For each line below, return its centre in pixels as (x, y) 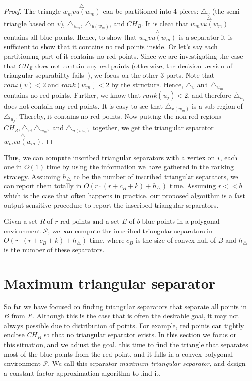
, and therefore (210, 94)
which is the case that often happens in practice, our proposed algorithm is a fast (125, 195)
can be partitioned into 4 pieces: (151, 11)
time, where (107, 240)
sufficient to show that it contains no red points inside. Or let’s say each (111, 46)
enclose (14, 335)
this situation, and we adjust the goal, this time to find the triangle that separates (126, 344)
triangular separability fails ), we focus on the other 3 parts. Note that (109, 75)
